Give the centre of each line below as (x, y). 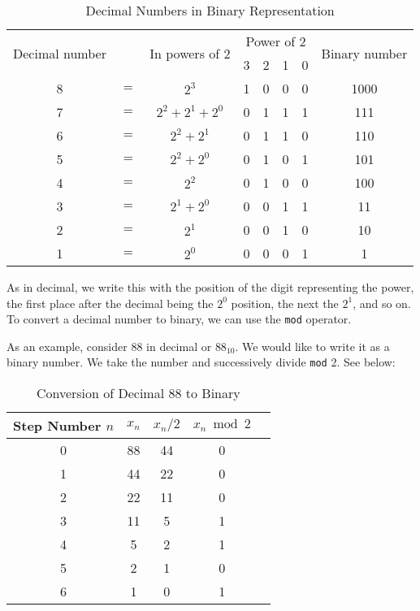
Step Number (57, 426)
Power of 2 (276, 41)
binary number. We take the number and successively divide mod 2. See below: (201, 362)
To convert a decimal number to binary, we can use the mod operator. (179, 319)
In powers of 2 (190, 53)
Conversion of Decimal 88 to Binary (138, 393)
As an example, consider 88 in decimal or (109, 346)
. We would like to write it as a (312, 346)
